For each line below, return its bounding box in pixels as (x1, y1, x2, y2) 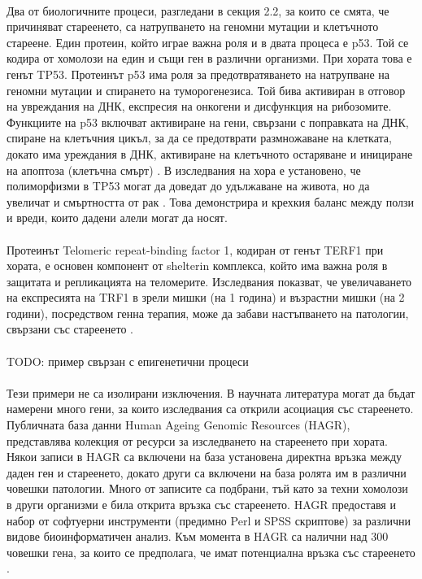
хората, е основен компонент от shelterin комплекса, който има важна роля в (7, 257, 388, 274)
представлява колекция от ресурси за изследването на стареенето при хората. (7, 432, 388, 449)
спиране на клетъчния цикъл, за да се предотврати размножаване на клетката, (7, 129, 392, 146)
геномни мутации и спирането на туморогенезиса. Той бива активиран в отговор (7, 81, 406, 98)
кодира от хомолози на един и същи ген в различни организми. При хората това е (7, 50, 412, 67)
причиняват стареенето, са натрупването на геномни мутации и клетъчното (7, 18, 379, 35)
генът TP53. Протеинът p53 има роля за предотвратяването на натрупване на (7, 65, 390, 82)
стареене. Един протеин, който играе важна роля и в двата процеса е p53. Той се (7, 33, 409, 50)
